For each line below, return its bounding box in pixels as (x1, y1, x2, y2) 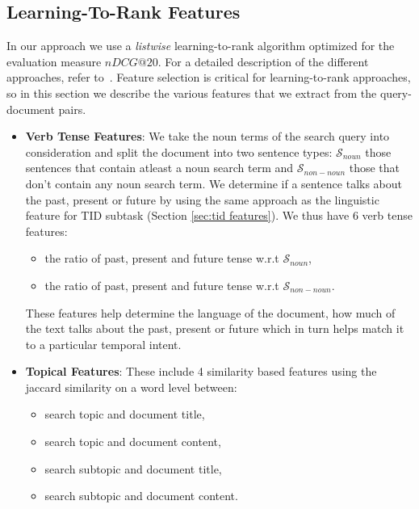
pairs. (58, 100, 86, 117)
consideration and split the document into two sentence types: (25, 143, 333, 160)
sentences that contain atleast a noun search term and (25, 159, 294, 176)
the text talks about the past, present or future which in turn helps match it (25, 320, 404, 337)
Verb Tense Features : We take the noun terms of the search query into (25, 128, 390, 145)
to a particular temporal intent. (25, 335, 182, 352)
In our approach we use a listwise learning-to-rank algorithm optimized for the (6, 37, 395, 54)
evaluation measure (6, 53, 102, 69)
